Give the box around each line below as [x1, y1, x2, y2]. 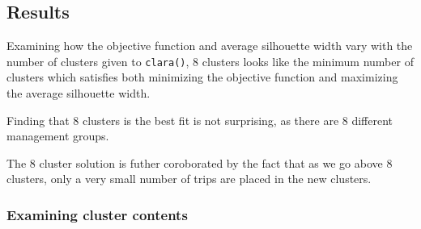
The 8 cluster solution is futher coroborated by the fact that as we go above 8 [6, 154, 393, 171]
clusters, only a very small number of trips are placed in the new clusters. [6, 170, 372, 187]
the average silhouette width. [6, 85, 151, 102]
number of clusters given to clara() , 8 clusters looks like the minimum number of [6, 52, 414, 69]
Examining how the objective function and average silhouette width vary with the [6, 37, 413, 54]
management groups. [6, 127, 109, 144]
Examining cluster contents [6, 204, 188, 224]
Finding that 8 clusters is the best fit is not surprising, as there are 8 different [6, 111, 393, 128]
